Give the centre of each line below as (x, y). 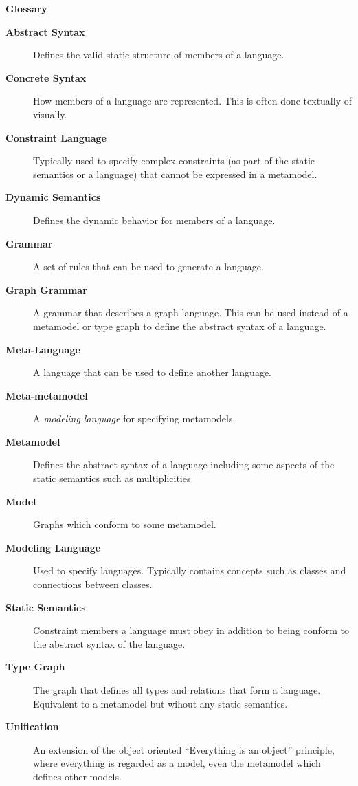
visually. (50, 114)
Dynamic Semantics (53, 197)
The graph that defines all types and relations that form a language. (177, 690)
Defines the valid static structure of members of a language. (159, 55)
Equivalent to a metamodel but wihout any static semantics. (160, 703)
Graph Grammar (46, 289)
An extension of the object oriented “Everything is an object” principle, (184, 749)
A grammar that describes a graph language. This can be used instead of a (191, 313)
